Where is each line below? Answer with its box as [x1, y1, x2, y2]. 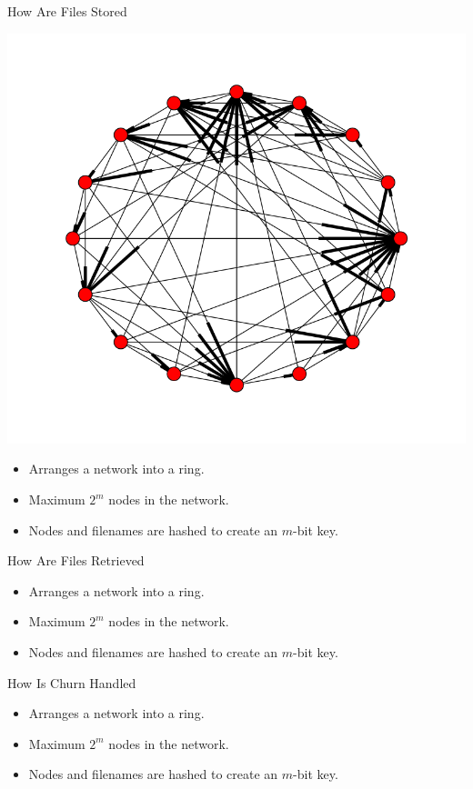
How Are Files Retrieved [7, 551, 145, 570]
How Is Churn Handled [7, 673, 136, 692]
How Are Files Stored [7, 2, 127, 20]
